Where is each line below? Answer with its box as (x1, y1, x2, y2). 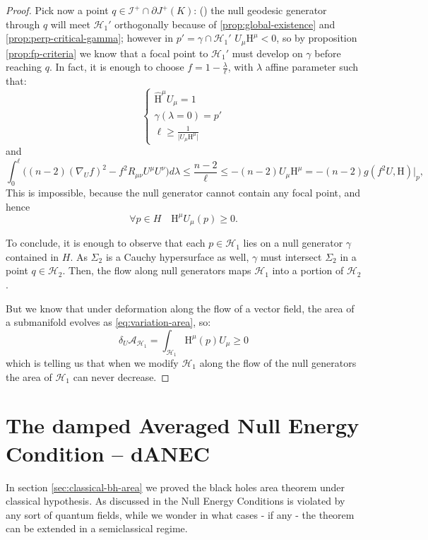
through (6, 16, 40, 31)
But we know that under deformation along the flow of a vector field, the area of (6, 300, 355, 315)
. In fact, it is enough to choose (49, 59, 184, 74)
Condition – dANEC (6, 438, 210, 467)
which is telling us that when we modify (6, 356, 179, 370)
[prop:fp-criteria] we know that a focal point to (6, 45, 208, 60)
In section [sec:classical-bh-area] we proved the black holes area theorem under (6, 479, 345, 494)
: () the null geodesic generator (194, 3, 327, 17)
